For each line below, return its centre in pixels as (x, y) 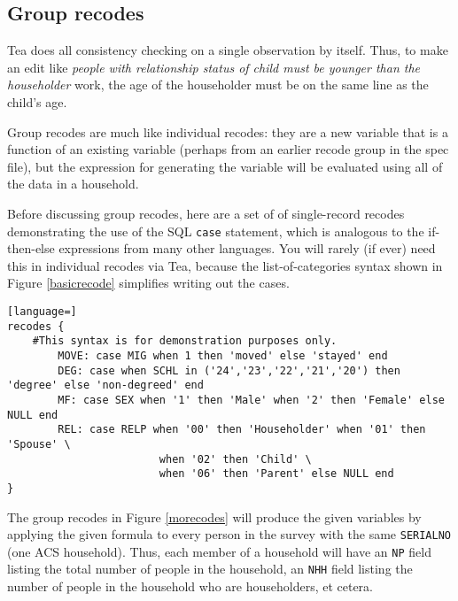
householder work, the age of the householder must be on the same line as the (218, 85)
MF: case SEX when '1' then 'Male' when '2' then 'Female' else (251, 400)
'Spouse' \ (39, 444)
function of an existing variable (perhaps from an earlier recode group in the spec (228, 149)
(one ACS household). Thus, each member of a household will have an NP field (219, 551)
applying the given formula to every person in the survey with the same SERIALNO (229, 534)
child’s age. (37, 101)
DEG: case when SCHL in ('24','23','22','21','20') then (229, 370)
